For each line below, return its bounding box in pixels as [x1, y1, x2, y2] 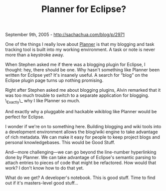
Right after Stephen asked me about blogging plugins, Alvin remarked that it [5, 87, 161, 93]
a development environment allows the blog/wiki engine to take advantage [5, 129, 158, 135]
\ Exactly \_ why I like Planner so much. [5, 98, 81, 105]
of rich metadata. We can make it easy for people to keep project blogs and [5, 134, 161, 140]
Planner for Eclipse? [41, 3, 126, 15]
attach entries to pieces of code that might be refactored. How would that [5, 160, 156, 166]
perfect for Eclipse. [5, 114, 45, 120]
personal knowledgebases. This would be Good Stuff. [5, 139, 116, 145]
